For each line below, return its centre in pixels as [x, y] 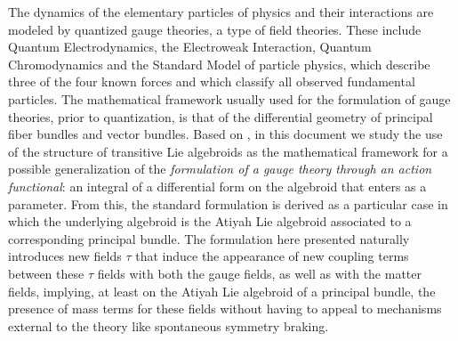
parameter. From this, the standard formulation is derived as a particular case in [228, 203]
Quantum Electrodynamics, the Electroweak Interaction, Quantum [190, 47]
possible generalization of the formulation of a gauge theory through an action [220, 169]
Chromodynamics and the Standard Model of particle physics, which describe [219, 64]
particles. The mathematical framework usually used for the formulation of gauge [229, 98]
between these [46, 273]
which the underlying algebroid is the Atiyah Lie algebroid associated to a [210, 221]
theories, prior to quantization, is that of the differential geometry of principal [221, 116]
